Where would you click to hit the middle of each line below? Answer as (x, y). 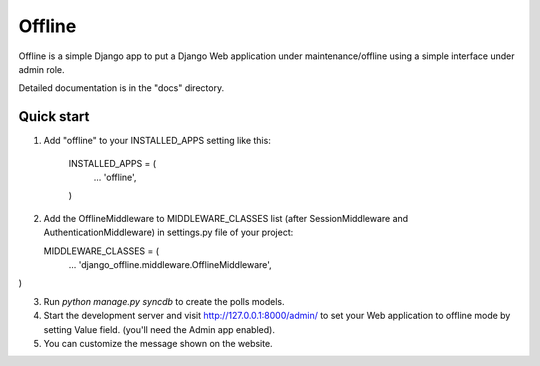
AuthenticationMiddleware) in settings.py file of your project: (168, 232)
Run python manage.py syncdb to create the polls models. (164, 301)
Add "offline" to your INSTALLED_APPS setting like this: (157, 141)
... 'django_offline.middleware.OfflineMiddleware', (170, 264)
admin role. (41, 69)
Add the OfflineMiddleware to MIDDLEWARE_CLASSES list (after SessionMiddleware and (226, 218)
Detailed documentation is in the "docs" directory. (121, 88)
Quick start (54, 116)
